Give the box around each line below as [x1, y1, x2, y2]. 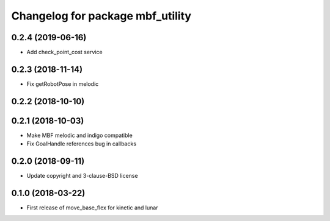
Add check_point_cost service [26, 49, 103, 56]
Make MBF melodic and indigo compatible [26, 132, 133, 139]
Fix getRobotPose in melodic [26, 80, 99, 88]
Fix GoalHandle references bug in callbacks [26, 140, 137, 147]
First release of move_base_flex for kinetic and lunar [26, 204, 158, 211]
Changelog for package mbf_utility [11, 9, 192, 23]
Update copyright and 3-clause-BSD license [26, 172, 138, 180]
